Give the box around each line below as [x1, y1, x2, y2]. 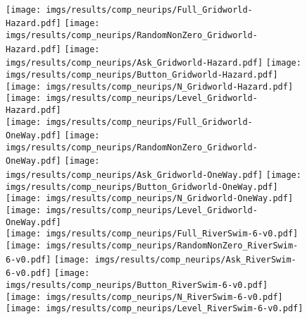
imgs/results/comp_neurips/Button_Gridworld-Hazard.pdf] [6, 69, 278, 80]
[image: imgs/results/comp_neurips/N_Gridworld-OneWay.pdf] [6, 193, 294, 204]
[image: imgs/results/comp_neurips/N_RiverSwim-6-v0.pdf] [6, 291, 283, 302]
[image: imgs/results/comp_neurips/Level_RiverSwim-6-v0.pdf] [6, 303, 303, 314]
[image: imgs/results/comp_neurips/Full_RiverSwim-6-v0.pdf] [6, 229, 299, 239]
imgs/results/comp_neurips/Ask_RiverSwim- [94, 254, 296, 265]
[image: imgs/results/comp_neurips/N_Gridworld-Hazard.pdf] [6, 81, 294, 92]
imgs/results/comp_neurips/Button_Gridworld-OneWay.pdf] [6, 181, 278, 192]
